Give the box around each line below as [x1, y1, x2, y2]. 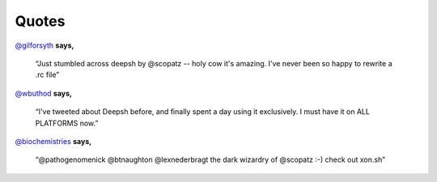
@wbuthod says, [15, 88, 73, 98]
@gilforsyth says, [15, 40, 74, 50]
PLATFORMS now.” [35, 118, 99, 128]
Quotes [15, 12, 66, 30]
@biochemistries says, [15, 136, 92, 146]
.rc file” [35, 70, 60, 80]
